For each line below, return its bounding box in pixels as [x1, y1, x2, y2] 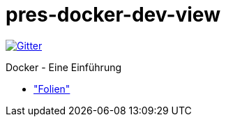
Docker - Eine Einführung [6, 61, 122, 73]
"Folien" [33, 82, 70, 95]
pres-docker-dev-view [6, 3, 220, 26]
